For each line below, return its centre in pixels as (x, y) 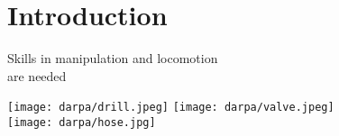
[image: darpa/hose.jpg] (82, 122)
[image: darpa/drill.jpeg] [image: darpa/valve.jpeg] (171, 108)
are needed (37, 75)
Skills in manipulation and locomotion (113, 58)
